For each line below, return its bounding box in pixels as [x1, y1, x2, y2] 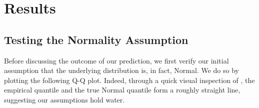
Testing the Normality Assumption [4, 31, 188, 47]
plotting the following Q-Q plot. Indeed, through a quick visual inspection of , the [4, 74, 255, 85]
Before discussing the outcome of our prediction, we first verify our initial [4, 55, 229, 65]
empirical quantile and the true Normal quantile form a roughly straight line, [4, 84, 240, 95]
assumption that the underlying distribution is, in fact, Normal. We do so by [4, 65, 239, 75]
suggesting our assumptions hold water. [4, 94, 125, 104]
